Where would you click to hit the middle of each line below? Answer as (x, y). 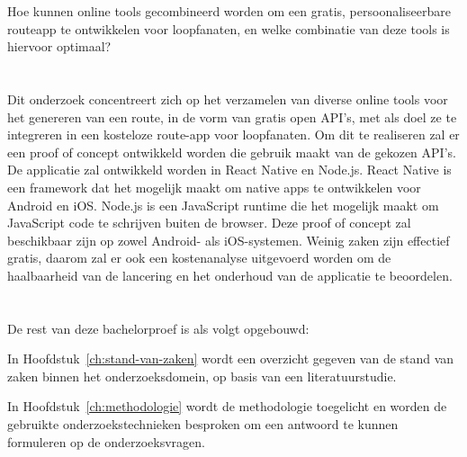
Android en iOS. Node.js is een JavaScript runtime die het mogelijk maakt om (223, 205)
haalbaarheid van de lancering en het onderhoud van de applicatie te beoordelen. (230, 275)
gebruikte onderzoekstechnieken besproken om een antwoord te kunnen (203, 424)
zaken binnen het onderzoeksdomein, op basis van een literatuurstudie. (202, 376)
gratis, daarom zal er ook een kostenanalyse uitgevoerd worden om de (199, 258)
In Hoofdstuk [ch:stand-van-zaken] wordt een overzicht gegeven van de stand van (231, 358)
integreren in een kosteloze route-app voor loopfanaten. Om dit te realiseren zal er (233, 134)
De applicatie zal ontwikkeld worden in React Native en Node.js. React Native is (229, 170)
